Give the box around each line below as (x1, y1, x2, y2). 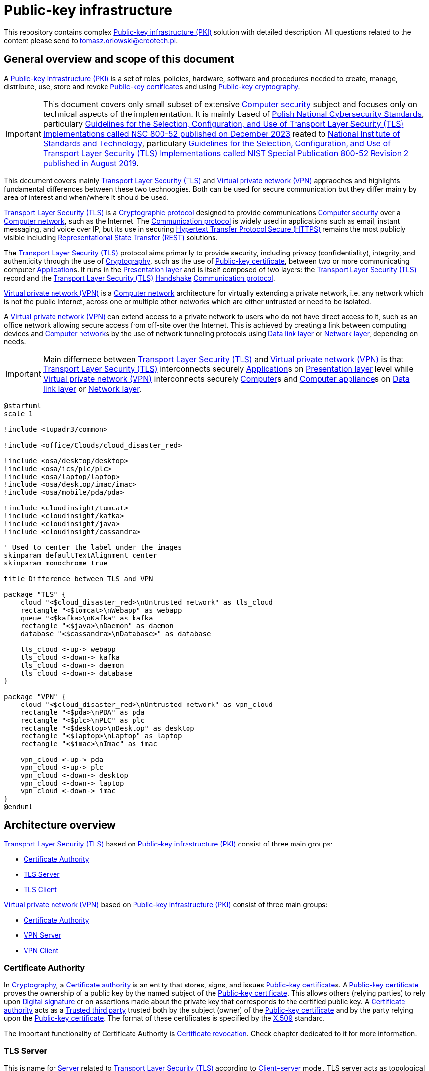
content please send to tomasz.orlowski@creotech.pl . (4, 36, 178, 45)
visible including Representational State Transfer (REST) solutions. (4, 233, 218, 242)
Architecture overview (4, 819, 116, 832)
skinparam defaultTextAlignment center (4, 551, 157, 559)
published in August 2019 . (43, 158, 139, 168)
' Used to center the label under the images (4, 543, 182, 551)
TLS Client (24, 885, 57, 894)
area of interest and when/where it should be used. (4, 193, 169, 201)
